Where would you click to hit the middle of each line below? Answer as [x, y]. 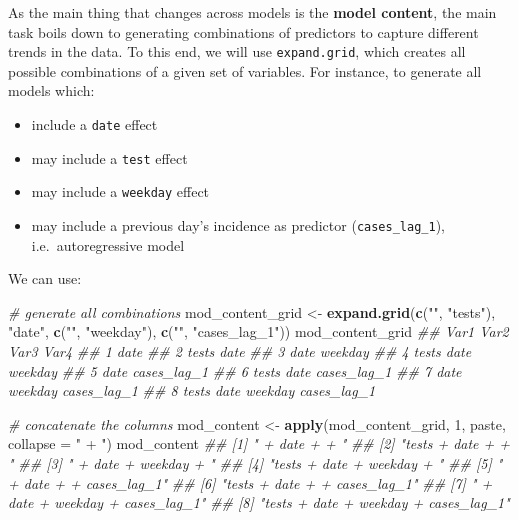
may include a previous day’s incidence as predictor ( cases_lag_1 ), [238, 225]
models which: [51, 90]
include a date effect [94, 124]
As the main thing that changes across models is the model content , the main [252, 12]
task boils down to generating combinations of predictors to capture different [243, 31]
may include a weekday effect [120, 191]
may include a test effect [109, 157]
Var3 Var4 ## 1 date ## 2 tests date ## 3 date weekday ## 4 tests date [240, 351]
